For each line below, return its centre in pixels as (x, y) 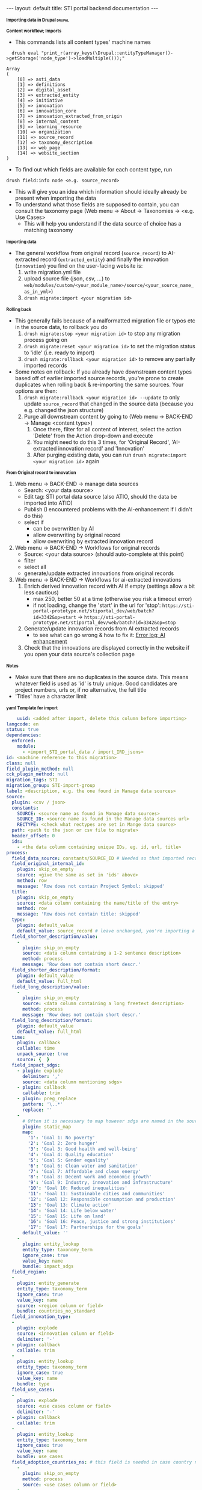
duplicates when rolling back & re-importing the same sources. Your (99, 384)
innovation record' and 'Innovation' (101, 448)
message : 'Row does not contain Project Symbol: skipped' (91, 886)
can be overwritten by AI (63, 529)
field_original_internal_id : (48, 864)
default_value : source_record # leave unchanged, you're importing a (106, 931)
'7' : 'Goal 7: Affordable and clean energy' (84, 1171)
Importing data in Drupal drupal (38, 20)
